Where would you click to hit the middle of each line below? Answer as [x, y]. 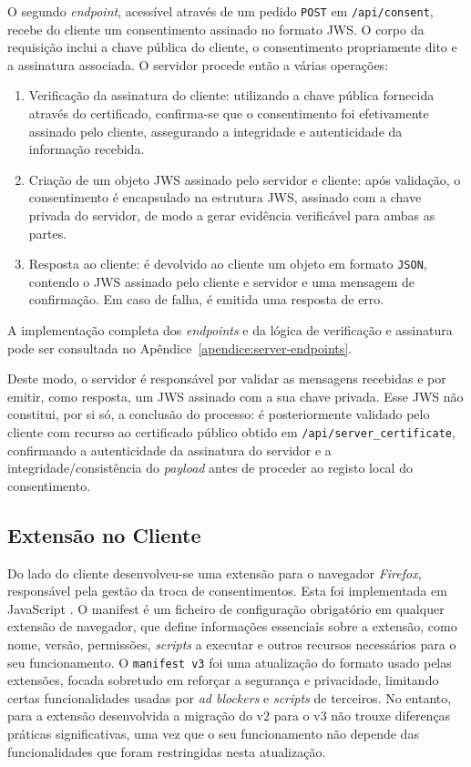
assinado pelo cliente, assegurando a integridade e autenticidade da [215, 131]
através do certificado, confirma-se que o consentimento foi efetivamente [229, 113]
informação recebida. [87, 149]
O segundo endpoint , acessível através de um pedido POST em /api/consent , [220, 11]
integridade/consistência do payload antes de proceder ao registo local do [210, 468]
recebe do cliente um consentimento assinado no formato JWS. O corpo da [216, 29]
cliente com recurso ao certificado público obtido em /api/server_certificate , [231, 432]
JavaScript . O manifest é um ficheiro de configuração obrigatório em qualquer [226, 608]
